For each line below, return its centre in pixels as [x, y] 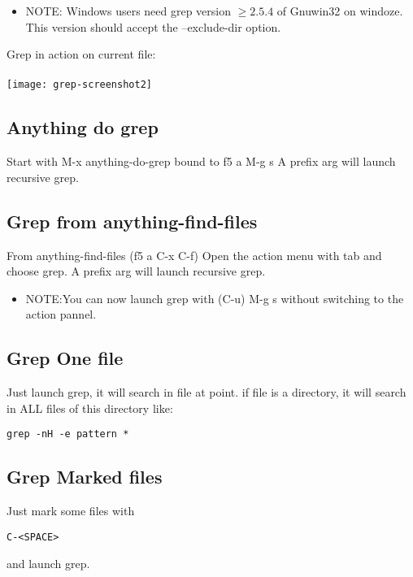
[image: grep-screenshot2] [79, 85]
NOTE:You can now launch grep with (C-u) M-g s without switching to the [215, 298]
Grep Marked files [85, 477]
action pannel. [61, 314]
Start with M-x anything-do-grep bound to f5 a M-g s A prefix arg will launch [201, 161]
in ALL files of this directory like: [90, 408]
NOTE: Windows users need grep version [128, 11]
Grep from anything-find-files [132, 221]
